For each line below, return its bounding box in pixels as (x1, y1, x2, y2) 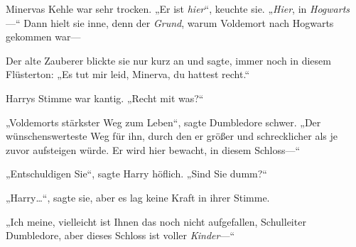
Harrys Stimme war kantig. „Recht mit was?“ (6, 90, 204, 105)
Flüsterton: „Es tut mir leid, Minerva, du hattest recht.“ (6, 67, 250, 82)
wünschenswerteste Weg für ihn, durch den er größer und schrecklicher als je (6, 128, 338, 143)
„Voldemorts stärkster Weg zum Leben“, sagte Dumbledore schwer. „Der (6, 114, 321, 129)
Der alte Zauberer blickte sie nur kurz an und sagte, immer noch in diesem (6, 53, 331, 67)
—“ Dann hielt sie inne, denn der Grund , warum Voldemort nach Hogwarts (6, 15, 334, 30)
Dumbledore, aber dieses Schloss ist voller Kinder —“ (6, 228, 235, 243)
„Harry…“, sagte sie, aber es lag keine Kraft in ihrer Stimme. (6, 190, 270, 204)
